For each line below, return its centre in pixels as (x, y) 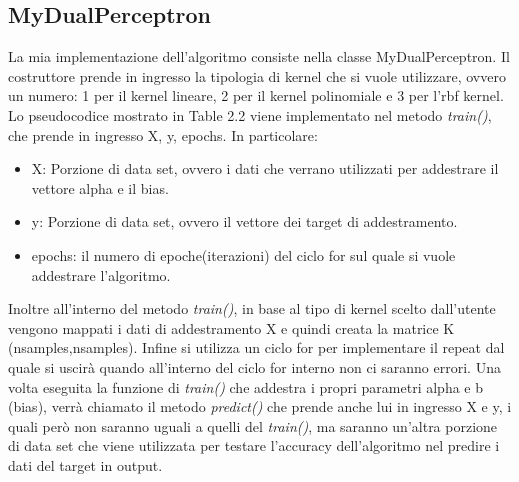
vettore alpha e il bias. (100, 187)
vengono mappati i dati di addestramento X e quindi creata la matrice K (231, 327)
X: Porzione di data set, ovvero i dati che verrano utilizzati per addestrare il (265, 168)
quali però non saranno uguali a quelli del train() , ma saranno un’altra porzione (253, 425)
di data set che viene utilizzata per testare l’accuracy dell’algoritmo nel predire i (254, 445)
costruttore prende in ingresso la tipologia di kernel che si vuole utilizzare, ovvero (257, 75)
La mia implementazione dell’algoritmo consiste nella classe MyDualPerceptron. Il (259, 56)
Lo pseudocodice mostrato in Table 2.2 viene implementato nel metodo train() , (250, 114)
